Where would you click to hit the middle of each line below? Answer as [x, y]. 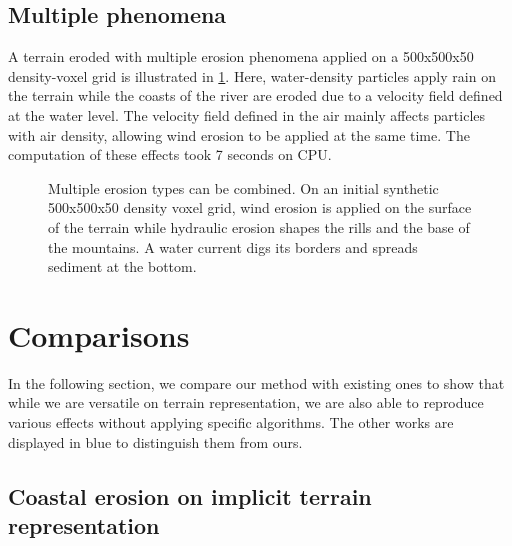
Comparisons [99, 334]
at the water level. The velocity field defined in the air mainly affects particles [247, 114]
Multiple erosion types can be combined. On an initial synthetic [243, 187]
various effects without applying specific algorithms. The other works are [231, 422]
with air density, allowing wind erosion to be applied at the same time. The [239, 134]
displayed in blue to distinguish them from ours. [155, 441]
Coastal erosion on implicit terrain [190, 495]
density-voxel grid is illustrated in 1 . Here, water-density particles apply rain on [252, 75]
